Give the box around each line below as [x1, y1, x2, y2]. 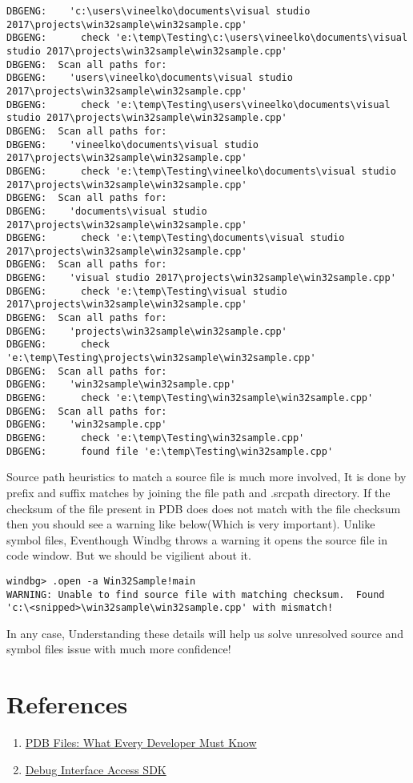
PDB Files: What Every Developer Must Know [25, 734, 257, 751]
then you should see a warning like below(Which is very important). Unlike [6, 516, 375, 532]
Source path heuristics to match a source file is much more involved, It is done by [6, 468, 407, 485]
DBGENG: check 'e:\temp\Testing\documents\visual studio [6, 232, 345, 244]
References [6, 688, 128, 721]
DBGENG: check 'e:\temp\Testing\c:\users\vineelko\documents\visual [6, 32, 408, 44]
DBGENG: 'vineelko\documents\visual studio [6, 139, 259, 151]
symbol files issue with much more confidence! [6, 640, 231, 657]
